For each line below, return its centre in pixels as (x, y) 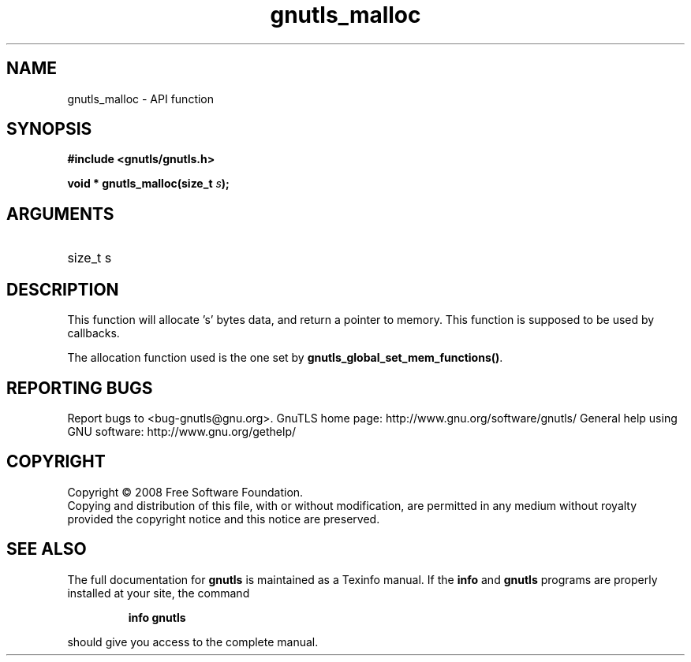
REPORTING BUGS (80, 388)
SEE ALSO (47, 549)
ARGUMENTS (60, 214)
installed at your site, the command (159, 593)
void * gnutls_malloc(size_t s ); (148, 184)
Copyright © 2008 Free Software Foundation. (185, 492)
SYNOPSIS (49, 129)
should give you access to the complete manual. (193, 642)
